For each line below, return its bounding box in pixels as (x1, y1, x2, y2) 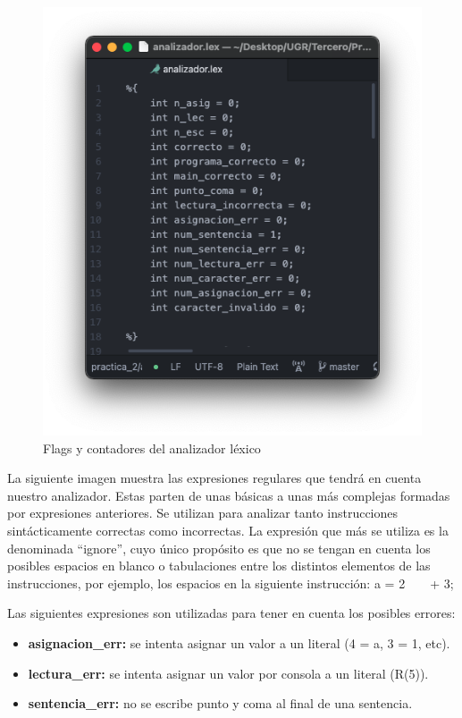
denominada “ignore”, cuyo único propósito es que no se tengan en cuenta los (7, 538, 431, 557)
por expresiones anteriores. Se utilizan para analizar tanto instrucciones (7, 503, 399, 522)
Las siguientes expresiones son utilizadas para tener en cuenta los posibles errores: (7, 604, 456, 622)
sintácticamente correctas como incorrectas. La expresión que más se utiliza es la (7, 521, 449, 539)
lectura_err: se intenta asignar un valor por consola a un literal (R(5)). (28, 663, 429, 682)
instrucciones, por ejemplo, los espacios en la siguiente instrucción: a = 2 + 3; (7, 573, 454, 592)
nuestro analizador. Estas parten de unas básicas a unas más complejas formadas (7, 486, 450, 504)
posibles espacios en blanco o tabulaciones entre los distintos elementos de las (7, 556, 431, 575)
